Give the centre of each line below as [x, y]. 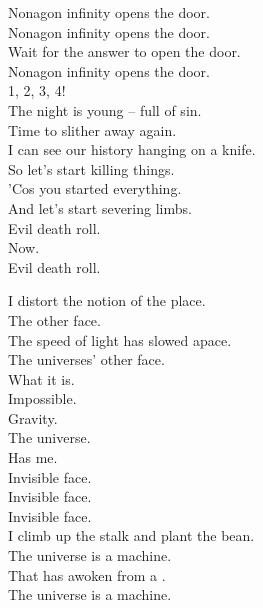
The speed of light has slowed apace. [120, 339]
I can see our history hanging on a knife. [132, 149]
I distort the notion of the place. [107, 300]
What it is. [41, 378]
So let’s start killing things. [91, 168]
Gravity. [33, 417]
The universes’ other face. [86, 359]
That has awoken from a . [87, 574]
